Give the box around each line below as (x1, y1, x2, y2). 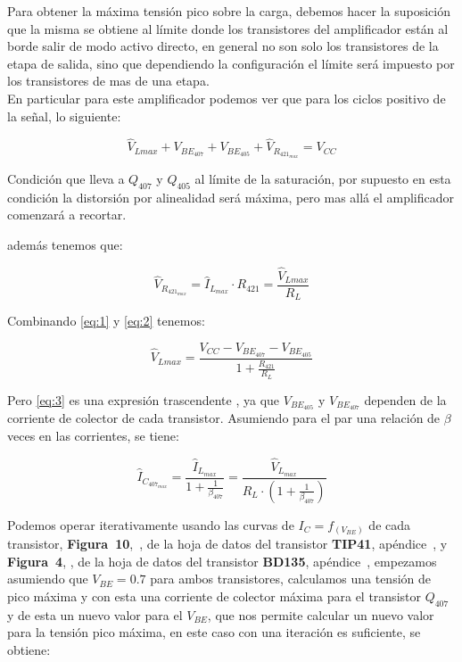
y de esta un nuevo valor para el (7, 605, 183, 624)
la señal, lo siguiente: (7, 106, 121, 125)
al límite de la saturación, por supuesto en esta (194, 169, 451, 187)
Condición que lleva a (7, 169, 125, 187)
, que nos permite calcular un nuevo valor (207, 605, 434, 624)
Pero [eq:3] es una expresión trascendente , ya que (7, 390, 280, 409)
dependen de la (364, 390, 447, 409)
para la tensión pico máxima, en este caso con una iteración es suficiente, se (7, 623, 421, 641)
